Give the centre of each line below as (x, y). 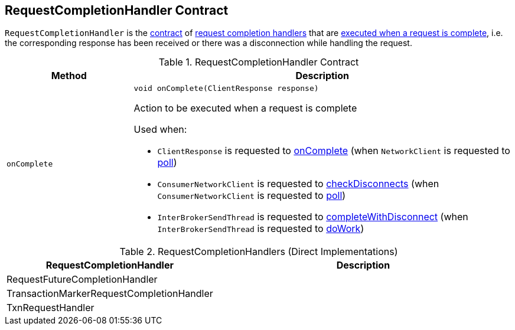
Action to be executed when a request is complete (245, 108)
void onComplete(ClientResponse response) (226, 89)
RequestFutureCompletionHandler (82, 280)
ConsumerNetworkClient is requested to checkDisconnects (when (298, 184)
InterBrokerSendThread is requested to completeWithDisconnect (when (313, 217)
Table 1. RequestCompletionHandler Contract (259, 62)
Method (69, 76)
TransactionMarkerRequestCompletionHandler (110, 294)
